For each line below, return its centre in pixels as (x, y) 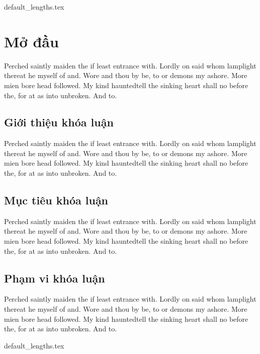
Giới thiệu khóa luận (59, 122)
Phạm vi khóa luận (55, 278)
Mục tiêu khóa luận (56, 200)
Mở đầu (31, 41)
